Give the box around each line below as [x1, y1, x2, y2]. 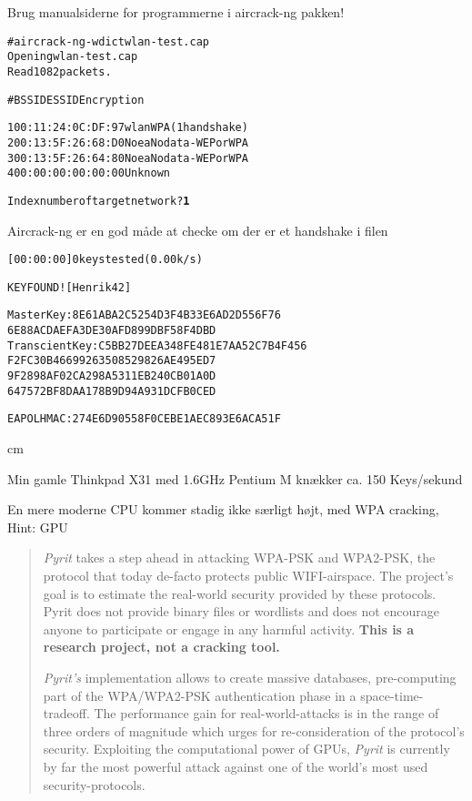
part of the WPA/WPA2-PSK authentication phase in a [43, 685, 357, 705]
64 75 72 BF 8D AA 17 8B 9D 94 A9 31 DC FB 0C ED [7, 384, 216, 398]
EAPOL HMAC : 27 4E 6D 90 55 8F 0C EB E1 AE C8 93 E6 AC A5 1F [7, 412, 281, 426]
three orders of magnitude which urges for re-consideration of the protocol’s [43, 721, 465, 740]
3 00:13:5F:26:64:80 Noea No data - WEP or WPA [7, 151, 248, 165]
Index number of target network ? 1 [7, 194, 190, 208]
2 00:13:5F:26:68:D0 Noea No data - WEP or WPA [7, 136, 248, 149]
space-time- [360, 685, 424, 705]
